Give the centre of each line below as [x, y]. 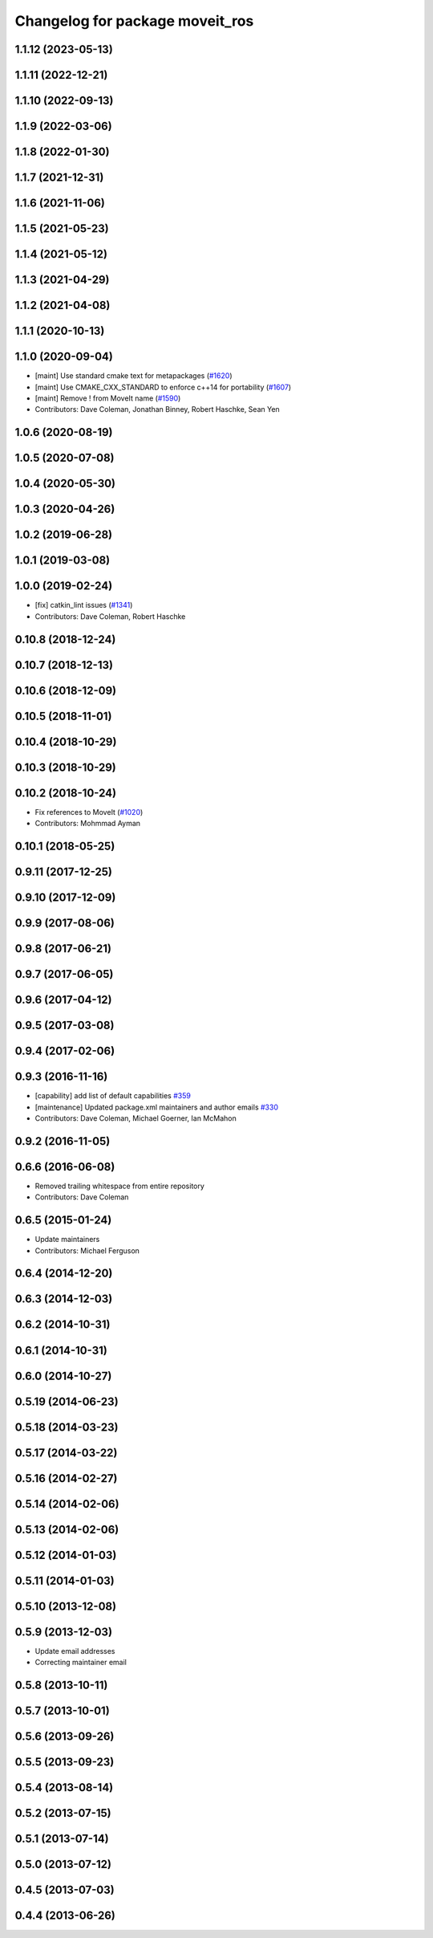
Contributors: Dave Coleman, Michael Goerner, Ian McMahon [136, 1118]
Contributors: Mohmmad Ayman [87, 824]
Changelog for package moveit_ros [134, 21]
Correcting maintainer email [81, 1663]
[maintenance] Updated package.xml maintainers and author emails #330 [156, 1107]
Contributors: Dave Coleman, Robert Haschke [110, 616]
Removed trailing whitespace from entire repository [119, 1186]
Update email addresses [75, 1651]
